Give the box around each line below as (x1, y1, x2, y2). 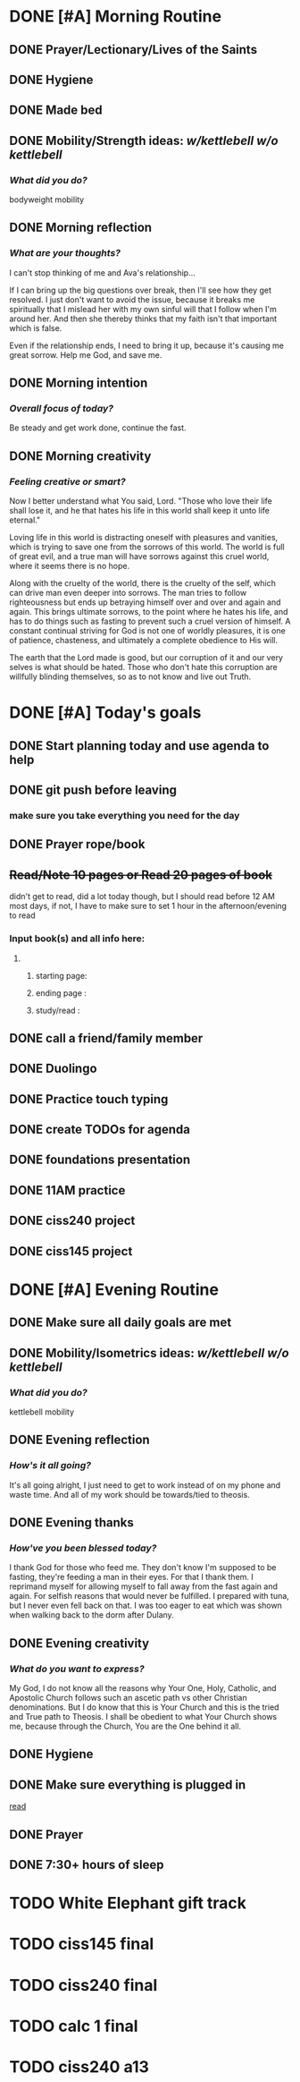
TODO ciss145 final (9, 1934, 154, 1954)
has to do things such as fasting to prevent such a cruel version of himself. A (9, 616, 291, 627)
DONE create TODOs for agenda (9, 1122, 190, 1137)
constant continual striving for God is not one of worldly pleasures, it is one (9, 625, 286, 636)
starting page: (35, 970, 87, 981)
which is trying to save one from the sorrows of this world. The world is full (9, 541, 285, 552)
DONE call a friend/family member (9, 1031, 204, 1046)
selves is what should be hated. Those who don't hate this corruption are (9, 662, 279, 673)
